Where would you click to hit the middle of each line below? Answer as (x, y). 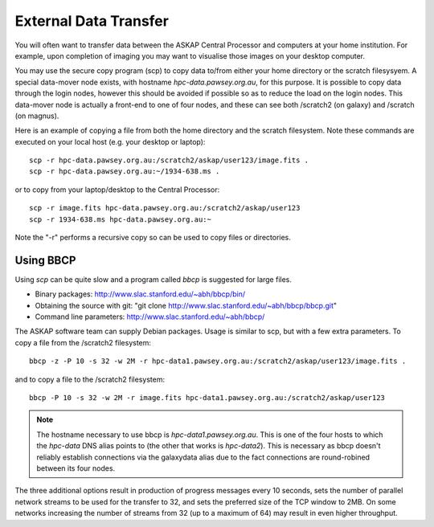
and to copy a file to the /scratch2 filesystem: (90, 379)
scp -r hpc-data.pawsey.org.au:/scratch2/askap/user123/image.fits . (169, 160)
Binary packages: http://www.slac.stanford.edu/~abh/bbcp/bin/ (140, 294)
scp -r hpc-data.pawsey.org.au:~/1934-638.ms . (125, 172)
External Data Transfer (92, 21)
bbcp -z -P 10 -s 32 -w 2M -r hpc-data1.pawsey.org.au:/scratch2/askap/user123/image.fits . (218, 361)
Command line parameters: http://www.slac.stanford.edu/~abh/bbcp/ (150, 317)
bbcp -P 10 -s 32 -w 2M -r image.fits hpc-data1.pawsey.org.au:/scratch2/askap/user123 (207, 398)
